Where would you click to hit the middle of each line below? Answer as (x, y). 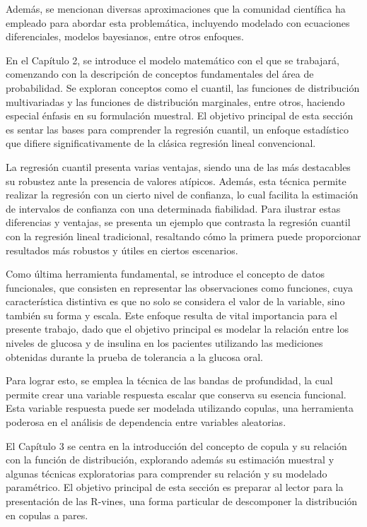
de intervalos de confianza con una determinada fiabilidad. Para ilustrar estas (173, 208)
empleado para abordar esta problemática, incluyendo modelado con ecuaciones (178, 22)
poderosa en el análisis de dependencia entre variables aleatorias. (146, 422)
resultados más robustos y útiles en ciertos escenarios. (122, 250)
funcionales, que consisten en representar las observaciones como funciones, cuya (180, 287)
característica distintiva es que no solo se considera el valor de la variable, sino (175, 301)
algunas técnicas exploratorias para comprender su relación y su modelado (167, 473)
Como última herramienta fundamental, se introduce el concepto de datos (165, 274)
